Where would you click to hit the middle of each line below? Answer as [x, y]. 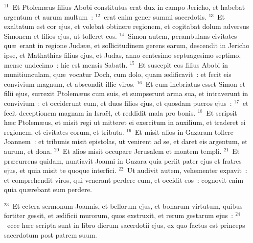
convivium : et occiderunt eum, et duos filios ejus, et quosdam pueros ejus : [118, 103]
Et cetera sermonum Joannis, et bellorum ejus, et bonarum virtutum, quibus [127, 206]
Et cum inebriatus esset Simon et [195, 84]
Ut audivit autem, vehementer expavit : [187, 170]
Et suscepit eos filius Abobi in [183, 64]
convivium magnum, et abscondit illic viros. [69, 84]
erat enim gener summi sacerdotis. [155, 16]
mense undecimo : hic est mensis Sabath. [66, 64]
